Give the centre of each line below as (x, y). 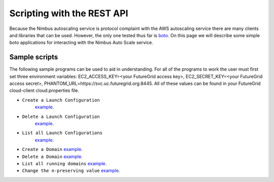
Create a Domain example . (53, 149)
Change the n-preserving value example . (71, 171)
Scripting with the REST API (69, 13)
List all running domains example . (64, 163)
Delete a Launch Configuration (61, 116)
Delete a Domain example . (53, 156)
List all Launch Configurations (62, 133)
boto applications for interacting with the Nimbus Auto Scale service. (81, 43)
